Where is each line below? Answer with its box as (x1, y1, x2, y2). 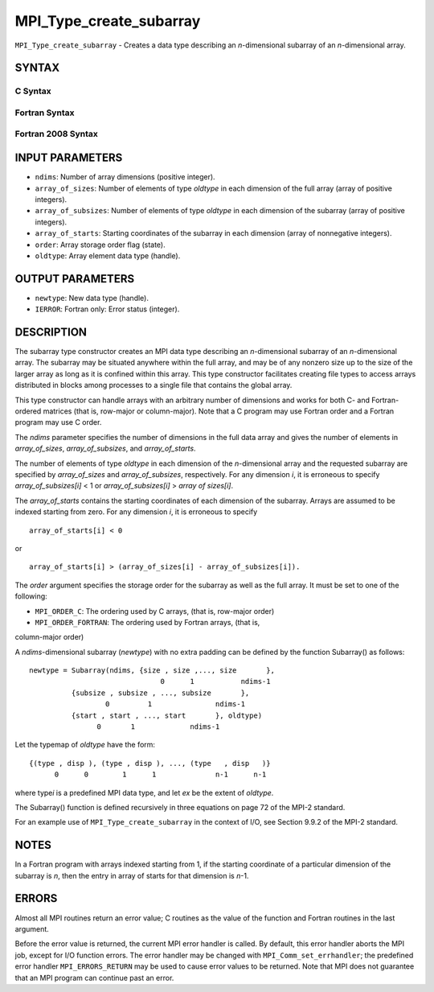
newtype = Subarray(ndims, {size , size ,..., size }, (29, 666, 275, 675)
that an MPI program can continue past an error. (14, 973, 174, 982)
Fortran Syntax (14, 107, 75, 118)
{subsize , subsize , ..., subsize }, (71, 688, 250, 698)
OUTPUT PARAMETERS (14, 272, 135, 286)
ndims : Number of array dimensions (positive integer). (35, 172, 216, 182)
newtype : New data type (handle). (35, 293, 149, 303)
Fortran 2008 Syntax (14, 129, 98, 140)
